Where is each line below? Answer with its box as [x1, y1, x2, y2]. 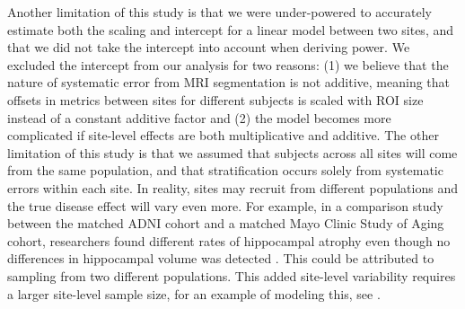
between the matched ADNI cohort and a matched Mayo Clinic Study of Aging [7, 214, 444, 233]
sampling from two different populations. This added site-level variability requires [7, 266, 456, 285]
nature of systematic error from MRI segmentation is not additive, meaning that [7, 73, 451, 92]
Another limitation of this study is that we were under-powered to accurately [7, 3, 432, 21]
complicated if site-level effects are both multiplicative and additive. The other [7, 126, 439, 145]
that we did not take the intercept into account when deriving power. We [7, 38, 410, 57]
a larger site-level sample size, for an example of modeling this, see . [7, 284, 381, 303]
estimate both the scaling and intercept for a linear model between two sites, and [7, 20, 453, 39]
